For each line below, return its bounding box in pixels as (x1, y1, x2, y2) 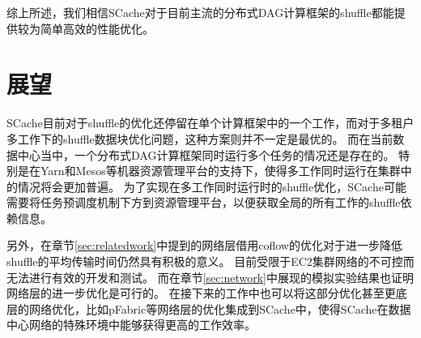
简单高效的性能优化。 (40, 19, 154, 36)
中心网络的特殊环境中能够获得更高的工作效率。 (6, 316, 256, 333)
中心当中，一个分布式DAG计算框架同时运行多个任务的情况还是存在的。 (17, 146, 395, 163)
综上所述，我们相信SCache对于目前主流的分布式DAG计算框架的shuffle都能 (6, 4, 394, 20)
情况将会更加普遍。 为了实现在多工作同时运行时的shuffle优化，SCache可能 (17, 178, 406, 195)
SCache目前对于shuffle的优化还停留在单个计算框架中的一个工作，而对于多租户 (6, 114, 415, 131)
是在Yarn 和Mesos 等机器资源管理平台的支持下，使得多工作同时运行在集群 (17, 162, 401, 179)
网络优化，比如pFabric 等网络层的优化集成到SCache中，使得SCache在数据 (28, 300, 411, 317)
